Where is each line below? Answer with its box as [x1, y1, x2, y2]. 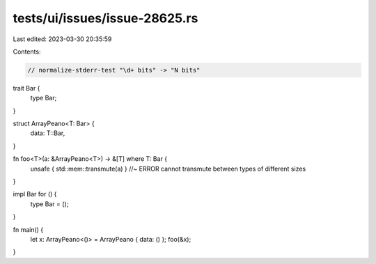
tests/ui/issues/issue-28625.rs [13, 10, 198, 26]
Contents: [13, 47, 41, 56]
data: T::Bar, [30, 129, 65, 137]
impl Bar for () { [13, 190, 57, 199]
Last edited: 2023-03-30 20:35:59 [13, 35, 112, 43]
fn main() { [13, 225, 44, 233]
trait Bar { [13, 84, 40, 92]
